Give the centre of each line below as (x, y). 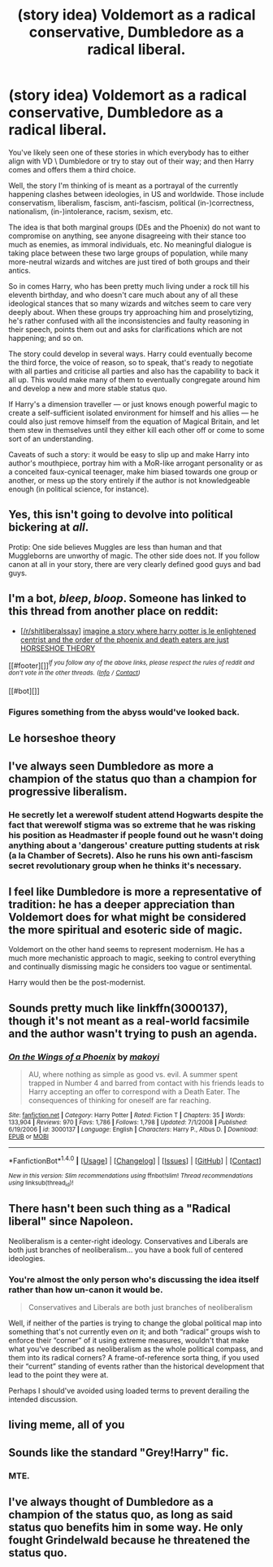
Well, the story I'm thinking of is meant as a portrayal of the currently (123, 186)
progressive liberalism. (68, 791)
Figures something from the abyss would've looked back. (124, 712)
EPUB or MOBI (28, 1137)
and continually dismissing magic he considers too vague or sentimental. (130, 967)
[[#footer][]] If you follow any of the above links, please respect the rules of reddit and (132, 665)
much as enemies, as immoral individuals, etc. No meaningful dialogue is (130, 244)
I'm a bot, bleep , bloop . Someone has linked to (128, 598)
